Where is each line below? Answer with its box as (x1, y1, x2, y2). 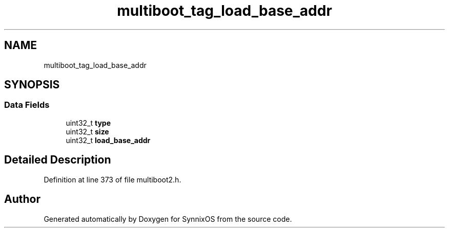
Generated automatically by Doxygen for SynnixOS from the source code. (44, 214, 292, 223)
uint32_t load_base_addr (66, 135, 151, 145)
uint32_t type (66, 118, 111, 127)
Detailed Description (4, 153, 111, 167)
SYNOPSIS (4, 78, 60, 91)
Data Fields (4, 100, 50, 110)
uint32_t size (66, 127, 109, 136)
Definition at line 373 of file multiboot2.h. (44, 175, 181, 184)
